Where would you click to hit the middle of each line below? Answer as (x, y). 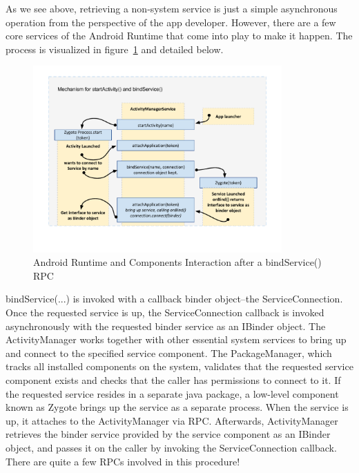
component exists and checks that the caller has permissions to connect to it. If (173, 380)
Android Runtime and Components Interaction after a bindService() (177, 262)
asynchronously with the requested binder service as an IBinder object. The (166, 326)
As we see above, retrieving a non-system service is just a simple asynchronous (172, 8)
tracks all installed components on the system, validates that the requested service (179, 366)
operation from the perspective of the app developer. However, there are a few (171, 22)
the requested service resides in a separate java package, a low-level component (172, 393)
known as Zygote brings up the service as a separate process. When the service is (177, 407)
